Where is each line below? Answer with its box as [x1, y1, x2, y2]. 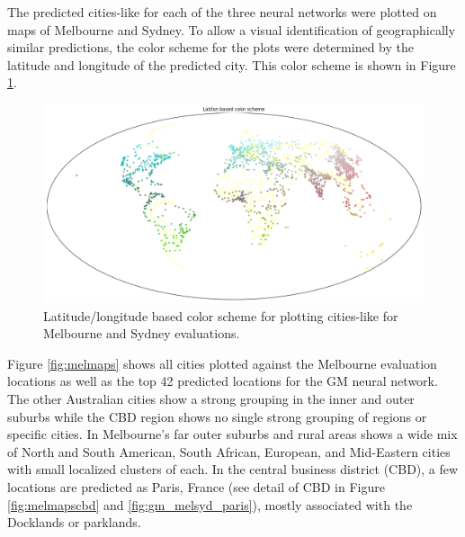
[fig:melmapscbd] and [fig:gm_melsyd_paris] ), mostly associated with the [7, 495, 413, 514]
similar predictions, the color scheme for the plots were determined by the [7, 38, 415, 57]
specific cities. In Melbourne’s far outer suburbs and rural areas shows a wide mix [7, 425, 458, 443]
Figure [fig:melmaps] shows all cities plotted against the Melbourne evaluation [7, 354, 437, 372]
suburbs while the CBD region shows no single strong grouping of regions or [7, 407, 427, 425]
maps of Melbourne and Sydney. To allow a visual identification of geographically [7, 20, 456, 39]
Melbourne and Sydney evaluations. [43, 324, 240, 343]
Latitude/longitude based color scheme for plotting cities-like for [43, 306, 398, 325]
